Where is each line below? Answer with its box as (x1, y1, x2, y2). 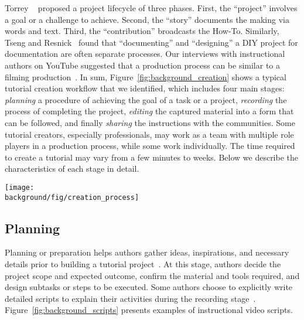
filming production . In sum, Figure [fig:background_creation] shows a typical (5, 70, 286, 83)
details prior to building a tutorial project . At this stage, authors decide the (5, 258, 281, 270)
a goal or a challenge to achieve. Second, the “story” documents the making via (5, 13, 289, 25)
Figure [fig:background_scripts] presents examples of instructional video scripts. (5, 304, 293, 316)
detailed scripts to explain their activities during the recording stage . (5, 292, 256, 304)
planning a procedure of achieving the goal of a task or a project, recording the (5, 93, 287, 105)
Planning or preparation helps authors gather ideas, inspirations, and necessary (5, 246, 289, 258)
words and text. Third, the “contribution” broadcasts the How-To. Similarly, (5, 25, 279, 37)
